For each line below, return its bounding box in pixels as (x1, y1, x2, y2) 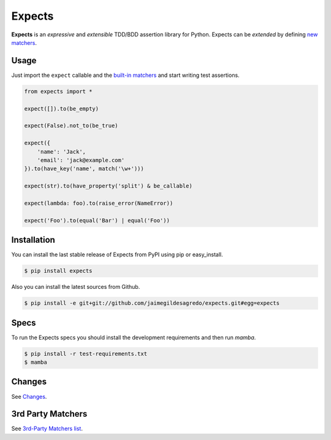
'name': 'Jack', (37, 148, 86, 155)
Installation (11, 235, 55, 245)
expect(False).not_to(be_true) (24, 122, 119, 129)
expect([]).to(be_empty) (24, 105, 99, 112)
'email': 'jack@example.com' (37, 157, 125, 163)
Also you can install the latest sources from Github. (11, 283, 140, 291)
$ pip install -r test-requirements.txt (24, 350, 147, 357)
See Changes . (11, 393, 47, 400)
